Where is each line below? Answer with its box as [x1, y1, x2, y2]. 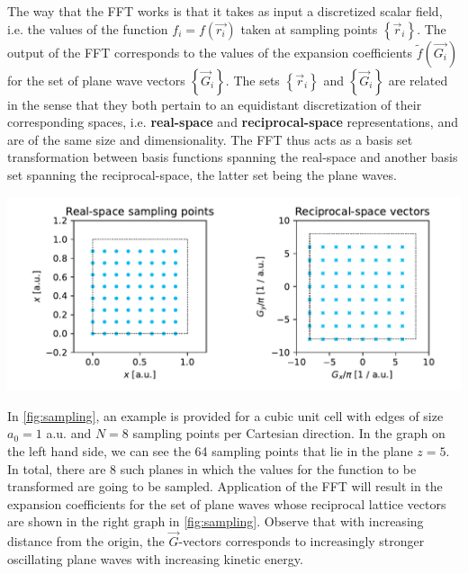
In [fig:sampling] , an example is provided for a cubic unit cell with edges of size [7, 406, 444, 425]
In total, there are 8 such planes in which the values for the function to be [7, 459, 417, 478]
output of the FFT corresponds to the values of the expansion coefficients [7, 42, 413, 61]
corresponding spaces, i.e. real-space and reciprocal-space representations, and [7, 112, 458, 131]
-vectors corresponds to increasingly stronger [178, 532, 425, 551]
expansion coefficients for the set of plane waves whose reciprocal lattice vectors [7, 494, 446, 513]
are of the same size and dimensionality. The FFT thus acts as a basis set [7, 130, 413, 148]
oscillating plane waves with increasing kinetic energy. [7, 549, 303, 568]
